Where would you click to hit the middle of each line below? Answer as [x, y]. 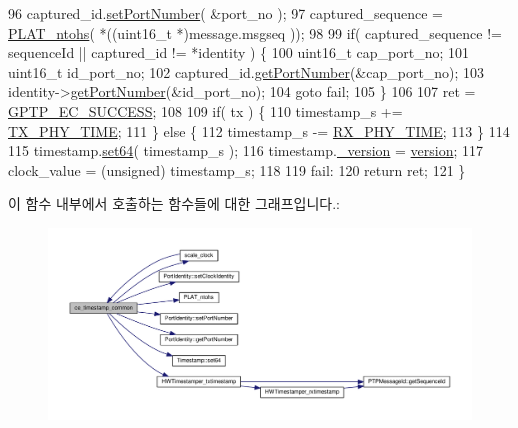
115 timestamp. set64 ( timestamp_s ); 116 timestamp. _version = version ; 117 [246, 150]
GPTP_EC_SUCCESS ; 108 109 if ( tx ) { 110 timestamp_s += [205, 110]
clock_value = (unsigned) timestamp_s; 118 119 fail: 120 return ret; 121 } [237, 169]
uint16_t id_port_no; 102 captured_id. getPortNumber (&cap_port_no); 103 [246, 71]
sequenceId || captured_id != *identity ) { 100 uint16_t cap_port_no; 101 [239, 52]
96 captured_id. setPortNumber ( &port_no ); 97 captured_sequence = [225, 13]
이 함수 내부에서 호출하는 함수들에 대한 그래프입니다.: [174, 203]
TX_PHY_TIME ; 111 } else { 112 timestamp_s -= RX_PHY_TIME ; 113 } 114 [259, 130]
